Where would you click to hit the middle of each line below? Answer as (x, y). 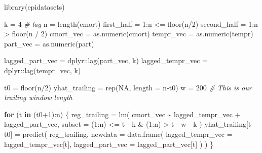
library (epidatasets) (34, 7)
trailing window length (38, 97)
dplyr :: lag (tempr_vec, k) (43, 70)
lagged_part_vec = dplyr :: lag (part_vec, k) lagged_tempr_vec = (106, 60)
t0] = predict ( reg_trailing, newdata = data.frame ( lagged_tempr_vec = (118, 134)
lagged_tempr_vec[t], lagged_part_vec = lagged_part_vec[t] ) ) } (109, 144)
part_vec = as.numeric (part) (49, 43)
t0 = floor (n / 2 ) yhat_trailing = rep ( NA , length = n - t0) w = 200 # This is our (128, 87)
